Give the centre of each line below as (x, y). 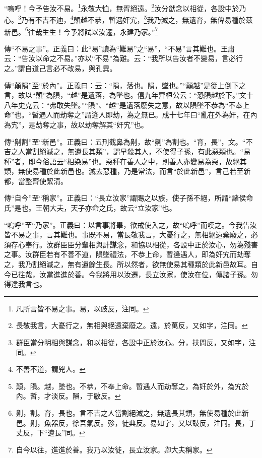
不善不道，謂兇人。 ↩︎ (51, 369)
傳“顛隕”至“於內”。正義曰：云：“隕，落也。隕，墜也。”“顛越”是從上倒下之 (125, 85)
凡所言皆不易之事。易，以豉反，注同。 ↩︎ (82, 308)
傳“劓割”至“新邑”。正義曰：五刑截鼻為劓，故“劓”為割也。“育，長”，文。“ (125, 141)
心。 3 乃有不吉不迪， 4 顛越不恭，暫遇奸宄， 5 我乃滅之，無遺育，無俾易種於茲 (128, 19)
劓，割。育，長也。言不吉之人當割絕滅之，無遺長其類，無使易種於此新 (132, 412)
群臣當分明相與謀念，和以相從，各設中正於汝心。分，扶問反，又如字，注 (136, 342)
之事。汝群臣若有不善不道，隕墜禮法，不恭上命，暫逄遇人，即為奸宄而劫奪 (127, 254)
